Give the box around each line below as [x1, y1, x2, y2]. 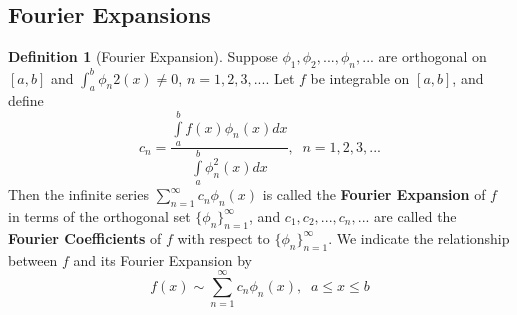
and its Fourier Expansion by [73, 249, 252, 270]
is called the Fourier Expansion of [262, 184, 486, 205]
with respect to [177, 227, 270, 248]
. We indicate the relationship [328, 227, 510, 248]
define [8, 90, 44, 111]
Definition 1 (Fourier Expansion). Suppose [8, 46, 278, 67]
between [8, 249, 58, 270]
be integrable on [310, 67, 410, 88]
